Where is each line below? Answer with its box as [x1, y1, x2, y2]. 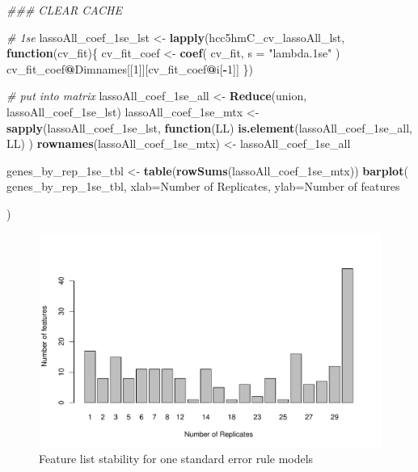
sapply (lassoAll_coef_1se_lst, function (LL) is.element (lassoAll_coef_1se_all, [6, 119, 412, 136]
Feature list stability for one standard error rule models [39, 450, 314, 467]
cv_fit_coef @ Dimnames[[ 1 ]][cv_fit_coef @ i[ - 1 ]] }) [6, 60, 253, 77]
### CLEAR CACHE [6, 2, 122, 18]
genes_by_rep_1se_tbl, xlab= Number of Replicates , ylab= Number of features [6, 178, 400, 195]
